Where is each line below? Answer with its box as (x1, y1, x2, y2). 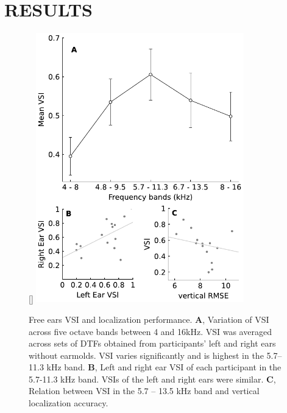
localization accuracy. (29, 397, 108, 409)
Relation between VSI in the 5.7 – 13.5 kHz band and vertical (29, 384, 260, 397)
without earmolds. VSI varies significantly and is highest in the (29, 348, 264, 361)
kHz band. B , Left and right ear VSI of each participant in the (46, 361, 282, 373)
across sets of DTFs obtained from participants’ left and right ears (29, 337, 276, 350)
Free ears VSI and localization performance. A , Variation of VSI (29, 312, 269, 325)
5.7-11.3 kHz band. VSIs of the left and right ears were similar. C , (29, 372, 276, 385)
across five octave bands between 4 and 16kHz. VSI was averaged (29, 325, 272, 337)
